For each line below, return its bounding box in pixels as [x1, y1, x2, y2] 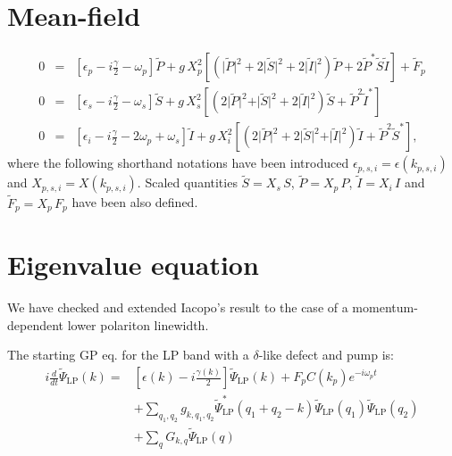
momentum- [352, 298, 418, 317]
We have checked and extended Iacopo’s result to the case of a [7, 298, 348, 317]
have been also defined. [71, 193, 198, 211]
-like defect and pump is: [258, 345, 394, 364]
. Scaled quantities [137, 173, 238, 192]
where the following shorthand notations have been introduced [7, 153, 349, 172]
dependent [7, 315, 64, 334]
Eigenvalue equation [7, 246, 259, 283]
